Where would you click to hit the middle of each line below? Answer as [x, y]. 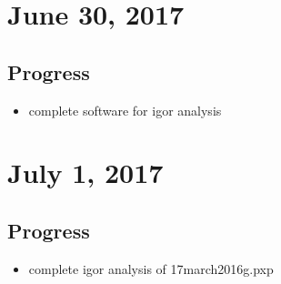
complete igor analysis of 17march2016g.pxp [151, 268]
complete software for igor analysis [125, 110]
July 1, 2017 [85, 172]
